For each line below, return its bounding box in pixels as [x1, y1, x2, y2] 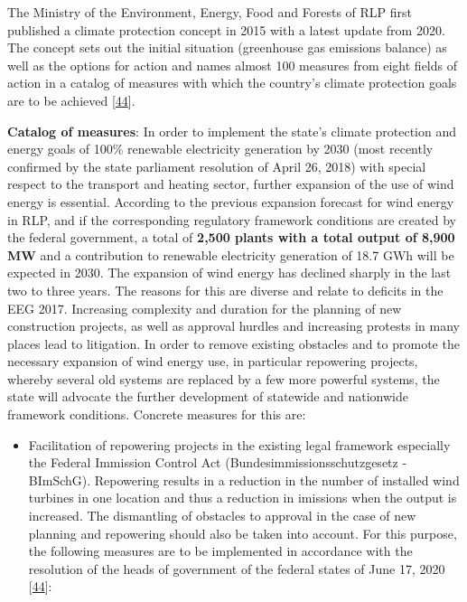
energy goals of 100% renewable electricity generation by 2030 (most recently [7, 139, 434, 158]
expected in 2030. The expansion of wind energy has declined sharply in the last [7, 263, 452, 282]
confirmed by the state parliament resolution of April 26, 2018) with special [7, 156, 426, 175]
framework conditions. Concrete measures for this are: [7, 405, 306, 424]
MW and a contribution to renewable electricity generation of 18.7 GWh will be [7, 245, 454, 264]
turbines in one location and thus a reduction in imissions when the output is [28, 488, 457, 507]
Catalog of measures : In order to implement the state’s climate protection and [7, 121, 457, 140]
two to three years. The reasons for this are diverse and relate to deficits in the [7, 280, 444, 299]
